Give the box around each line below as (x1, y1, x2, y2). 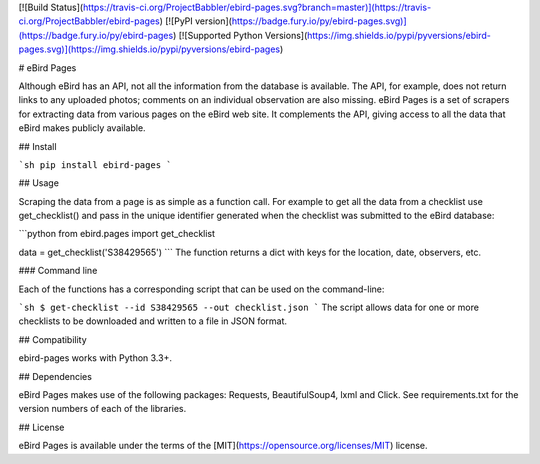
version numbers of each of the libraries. (18, 403, 187, 415)
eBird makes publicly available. (18, 122, 146, 134)
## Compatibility (18, 333, 87, 345)
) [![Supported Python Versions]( (172, 29, 308, 41)
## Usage (18, 177, 60, 189)
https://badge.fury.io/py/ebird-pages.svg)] (231, 15, 407, 27)
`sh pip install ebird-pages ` (18, 159, 172, 170)
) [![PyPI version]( (159, 15, 232, 27)
